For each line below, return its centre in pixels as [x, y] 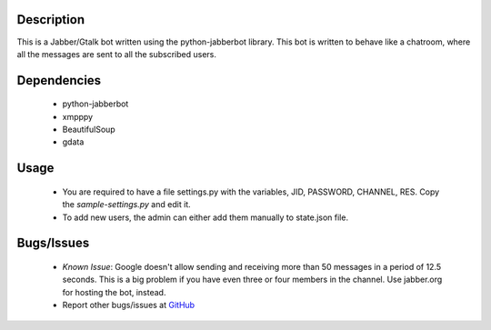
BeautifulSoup [89, 130]
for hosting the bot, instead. [114, 292]
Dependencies [59, 80]
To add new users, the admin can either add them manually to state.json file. [205, 217]
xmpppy [78, 116]
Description [51, 20]
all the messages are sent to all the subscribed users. [117, 54]
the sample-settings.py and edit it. [126, 205]
